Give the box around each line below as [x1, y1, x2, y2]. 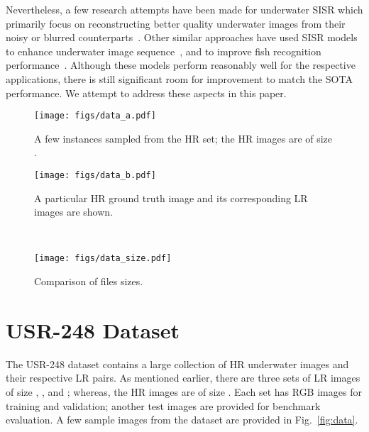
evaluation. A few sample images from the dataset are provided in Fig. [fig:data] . [6, 412, 358, 427]
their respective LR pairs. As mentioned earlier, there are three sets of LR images [6, 370, 360, 385]
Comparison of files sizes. [34, 274, 143, 289]
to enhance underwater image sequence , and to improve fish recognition [6, 43, 321, 58]
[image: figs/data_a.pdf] [34, 111, 156, 121]
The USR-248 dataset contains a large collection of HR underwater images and [6, 356, 349, 371]
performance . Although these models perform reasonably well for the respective [6, 57, 356, 72]
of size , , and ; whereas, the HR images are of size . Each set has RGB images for [6, 384, 362, 399]
